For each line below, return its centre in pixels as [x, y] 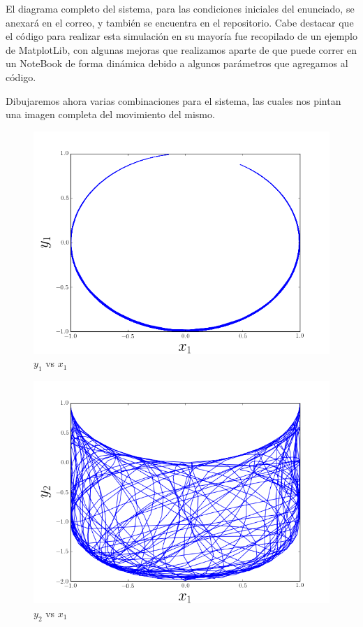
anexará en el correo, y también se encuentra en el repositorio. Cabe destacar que [180, 22]
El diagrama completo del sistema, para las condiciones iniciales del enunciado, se [180, 8]
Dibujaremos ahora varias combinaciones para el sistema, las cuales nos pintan [173, 100]
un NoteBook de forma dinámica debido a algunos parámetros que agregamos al [177, 63]
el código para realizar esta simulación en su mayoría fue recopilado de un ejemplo [182, 36]
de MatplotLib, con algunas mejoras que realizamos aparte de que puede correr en [181, 49]
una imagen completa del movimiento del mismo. [110, 114]
